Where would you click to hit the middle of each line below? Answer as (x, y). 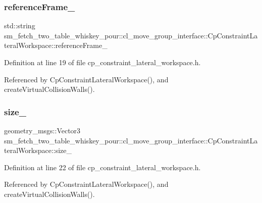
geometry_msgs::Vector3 (42, 130)
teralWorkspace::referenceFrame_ (56, 45)
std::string (20, 26)
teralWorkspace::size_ (38, 150)
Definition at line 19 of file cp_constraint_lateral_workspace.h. (102, 62)
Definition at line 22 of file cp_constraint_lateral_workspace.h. (102, 167)
